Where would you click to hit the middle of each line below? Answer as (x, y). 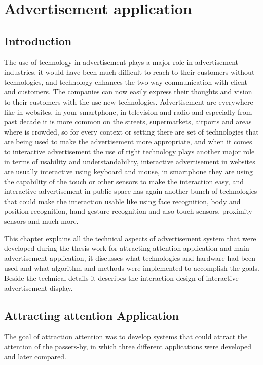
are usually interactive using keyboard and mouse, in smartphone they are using (128, 171)
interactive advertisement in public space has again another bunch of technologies (131, 191)
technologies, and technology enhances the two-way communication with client (126, 81)
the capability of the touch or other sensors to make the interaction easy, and (124, 181)
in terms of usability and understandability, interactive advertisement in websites (130, 161)
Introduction (38, 40)
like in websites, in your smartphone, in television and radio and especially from (128, 111)
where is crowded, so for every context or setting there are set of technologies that (131, 131)
